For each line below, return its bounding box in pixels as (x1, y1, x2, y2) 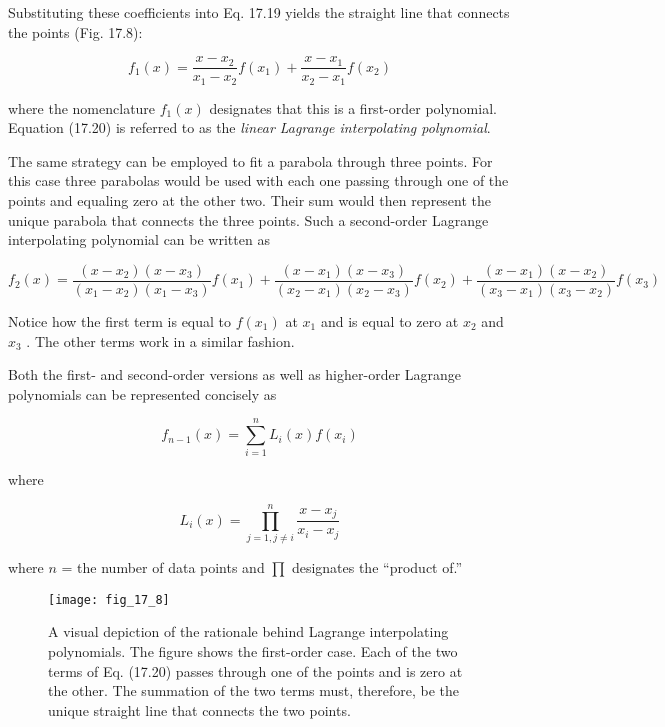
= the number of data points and (61, 557, 265, 578)
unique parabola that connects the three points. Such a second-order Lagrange (8, 209, 489, 230)
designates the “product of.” (291, 557, 463, 578)
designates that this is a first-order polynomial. (209, 97, 497, 118)
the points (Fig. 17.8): (8, 21, 143, 42)
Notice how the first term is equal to (8, 310, 232, 331)
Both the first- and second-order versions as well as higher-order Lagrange (8, 364, 462, 385)
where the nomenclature (8, 97, 156, 118)
